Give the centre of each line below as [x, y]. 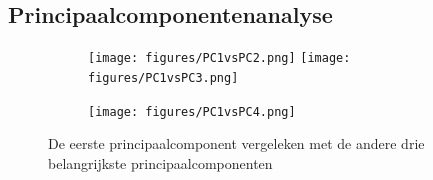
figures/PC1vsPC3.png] [163, 77]
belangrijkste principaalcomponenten [160, 162]
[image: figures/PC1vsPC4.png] [192, 111]
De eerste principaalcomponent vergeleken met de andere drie [236, 143]
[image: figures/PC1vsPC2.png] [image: [219, 58]
